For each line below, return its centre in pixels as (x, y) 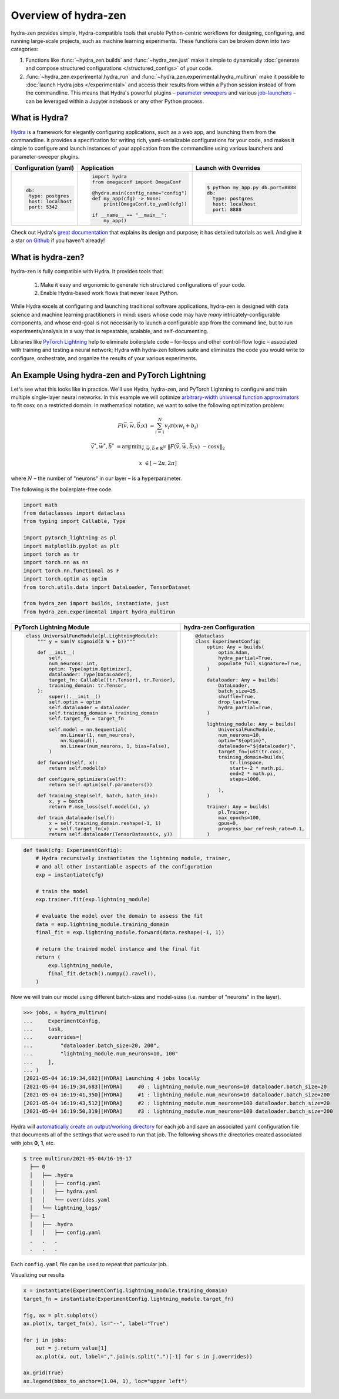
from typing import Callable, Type (74, 521)
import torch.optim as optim (65, 579)
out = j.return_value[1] (71, 1348)
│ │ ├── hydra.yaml (64, 1192)
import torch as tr (51, 554)
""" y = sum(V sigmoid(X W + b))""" (86, 641)
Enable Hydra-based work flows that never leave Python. (109, 293)
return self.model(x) (78, 768)
